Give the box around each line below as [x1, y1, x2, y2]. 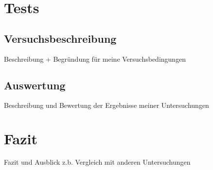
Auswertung [4, 77, 66, 92]
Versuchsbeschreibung [4, 31, 117, 46]
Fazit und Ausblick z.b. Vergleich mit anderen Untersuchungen [4, 157, 191, 167]
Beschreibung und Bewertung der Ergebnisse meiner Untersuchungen [4, 100, 209, 110]
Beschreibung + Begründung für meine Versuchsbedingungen [4, 53, 186, 64]
